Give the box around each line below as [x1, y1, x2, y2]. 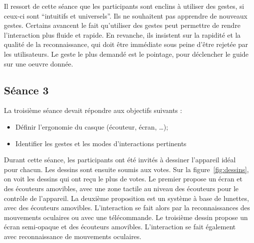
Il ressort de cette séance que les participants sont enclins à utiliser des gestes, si [4, 1, 244, 11]
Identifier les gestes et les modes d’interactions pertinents [15, 138, 187, 148]
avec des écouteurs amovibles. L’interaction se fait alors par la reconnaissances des [4, 202, 250, 213]
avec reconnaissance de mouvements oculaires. [4, 231, 142, 241]
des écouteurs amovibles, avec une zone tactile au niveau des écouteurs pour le [4, 183, 239, 193]
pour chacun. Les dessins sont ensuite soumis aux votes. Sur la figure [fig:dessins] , [4, 164, 249, 174]
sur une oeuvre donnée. [4, 58, 73, 68]
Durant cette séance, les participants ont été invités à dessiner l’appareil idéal [4, 155, 236, 165]
